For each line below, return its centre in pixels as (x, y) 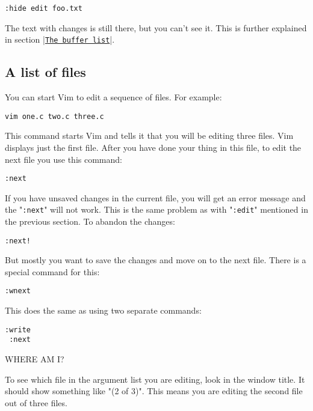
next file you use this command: (64, 159)
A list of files (45, 72)
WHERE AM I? (35, 359)
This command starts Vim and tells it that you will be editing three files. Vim (149, 135)
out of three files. (36, 402)
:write (18, 330)
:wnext (18, 291)
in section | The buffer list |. (60, 39)
